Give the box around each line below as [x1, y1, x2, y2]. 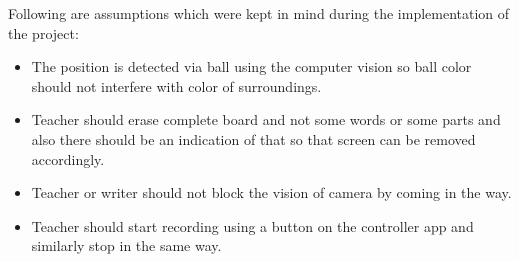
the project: [8, 22, 79, 43]
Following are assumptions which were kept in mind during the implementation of [8, 3, 510, 23]
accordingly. [31, 148, 105, 169]
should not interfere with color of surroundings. [31, 75, 322, 96]
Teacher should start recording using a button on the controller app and [31, 215, 474, 236]
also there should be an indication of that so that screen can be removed [31, 128, 476, 149]
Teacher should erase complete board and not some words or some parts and [31, 109, 501, 130]
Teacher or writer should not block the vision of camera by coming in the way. [31, 182, 512, 203]
